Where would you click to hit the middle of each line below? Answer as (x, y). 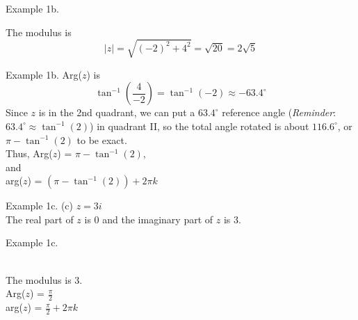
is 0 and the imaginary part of (149, 219)
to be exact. (102, 139)
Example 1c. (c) (40, 206)
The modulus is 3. (44, 279)
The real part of (40, 219)
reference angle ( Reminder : (279, 112)
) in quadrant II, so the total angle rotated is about (200, 126)
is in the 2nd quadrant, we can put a (117, 112)
